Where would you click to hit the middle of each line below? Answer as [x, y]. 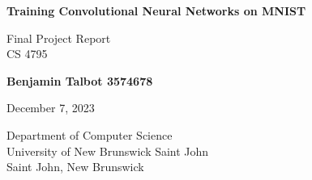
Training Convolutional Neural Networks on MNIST [156, 10]
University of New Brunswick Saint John [108, 151]
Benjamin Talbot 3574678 [80, 80]
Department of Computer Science [90, 134]
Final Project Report [59, 38]
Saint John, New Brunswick [75, 167]
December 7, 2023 [51, 108]
